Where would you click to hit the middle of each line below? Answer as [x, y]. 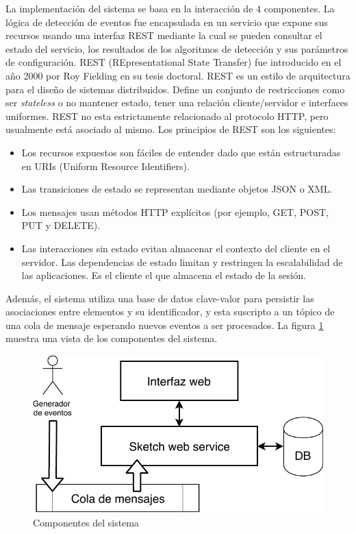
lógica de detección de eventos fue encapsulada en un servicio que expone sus [167, 22]
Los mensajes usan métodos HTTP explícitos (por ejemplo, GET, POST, [175, 211]
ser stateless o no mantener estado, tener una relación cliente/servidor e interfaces [177, 102]
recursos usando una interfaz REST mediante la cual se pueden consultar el [164, 35]
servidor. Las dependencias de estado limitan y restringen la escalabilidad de [182, 262]
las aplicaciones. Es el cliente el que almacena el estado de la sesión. [164, 275]
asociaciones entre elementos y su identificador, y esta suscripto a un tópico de [170, 312]
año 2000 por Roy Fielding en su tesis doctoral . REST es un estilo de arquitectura [178, 75]
